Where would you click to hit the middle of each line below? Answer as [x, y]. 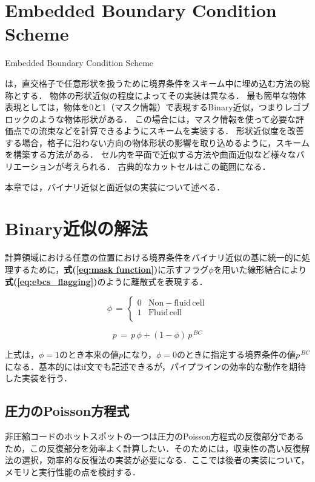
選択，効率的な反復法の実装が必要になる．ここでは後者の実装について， [165, 460]
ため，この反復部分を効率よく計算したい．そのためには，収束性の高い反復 [153, 448]
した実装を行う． [38, 378]
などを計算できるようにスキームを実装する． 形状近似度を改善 [180, 131]
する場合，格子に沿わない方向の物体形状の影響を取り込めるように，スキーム [157, 142]
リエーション [30, 166]
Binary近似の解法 [76, 228]
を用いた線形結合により [260, 269]
